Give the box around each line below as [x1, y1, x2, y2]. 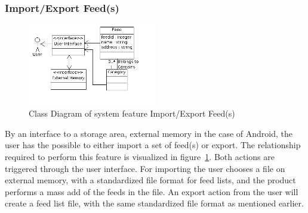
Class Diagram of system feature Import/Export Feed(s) [29, 107, 235, 120]
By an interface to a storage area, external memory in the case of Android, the [5, 127, 292, 139]
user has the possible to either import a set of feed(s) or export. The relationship [5, 139, 301, 151]
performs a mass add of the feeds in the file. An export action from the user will [5, 185, 298, 198]
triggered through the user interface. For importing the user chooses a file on [5, 162, 285, 174]
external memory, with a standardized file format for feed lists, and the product [5, 174, 296, 186]
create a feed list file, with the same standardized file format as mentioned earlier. [5, 197, 304, 209]
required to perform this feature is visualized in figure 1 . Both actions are [5, 150, 275, 162]
